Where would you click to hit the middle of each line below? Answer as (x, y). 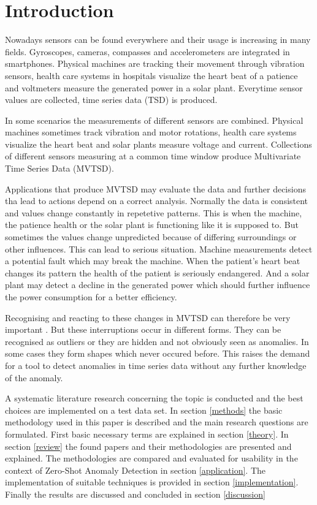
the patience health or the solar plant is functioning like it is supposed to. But (152, 225)
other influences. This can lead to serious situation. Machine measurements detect (159, 249)
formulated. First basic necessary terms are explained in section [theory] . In (147, 434)
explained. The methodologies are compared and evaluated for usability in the (151, 458)
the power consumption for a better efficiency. (91, 297)
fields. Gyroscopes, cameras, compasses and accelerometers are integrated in (147, 51)
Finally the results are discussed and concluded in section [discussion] (135, 494)
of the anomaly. (34, 377)
